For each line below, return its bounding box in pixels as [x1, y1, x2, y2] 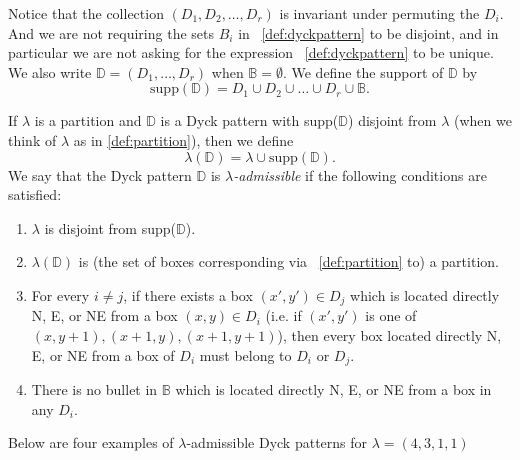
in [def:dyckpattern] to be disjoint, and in [238, 22, 499, 43]
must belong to [199, 344, 292, 365]
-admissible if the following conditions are [233, 164, 487, 185]
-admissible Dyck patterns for [186, 432, 368, 453]
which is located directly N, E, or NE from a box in [175, 379, 492, 400]
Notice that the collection [8, 3, 164, 23]
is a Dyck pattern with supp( [160, 110, 339, 131]
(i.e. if [265, 305, 302, 326]
